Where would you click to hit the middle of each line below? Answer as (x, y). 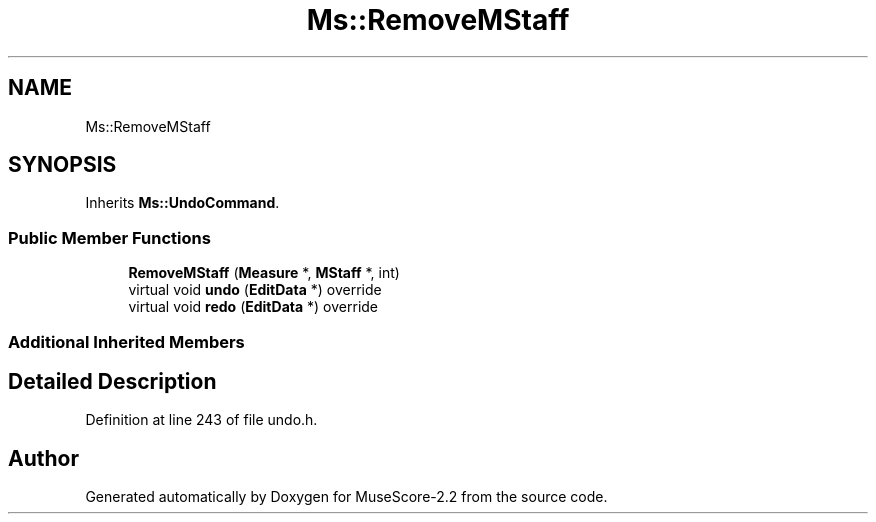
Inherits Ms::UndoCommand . (182, 203)
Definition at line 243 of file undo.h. (201, 420)
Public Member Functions (109, 237)
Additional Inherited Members (126, 341)
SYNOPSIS (62, 165)
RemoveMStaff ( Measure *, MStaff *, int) (264, 273)
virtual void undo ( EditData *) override (255, 290)
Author (43, 458)
